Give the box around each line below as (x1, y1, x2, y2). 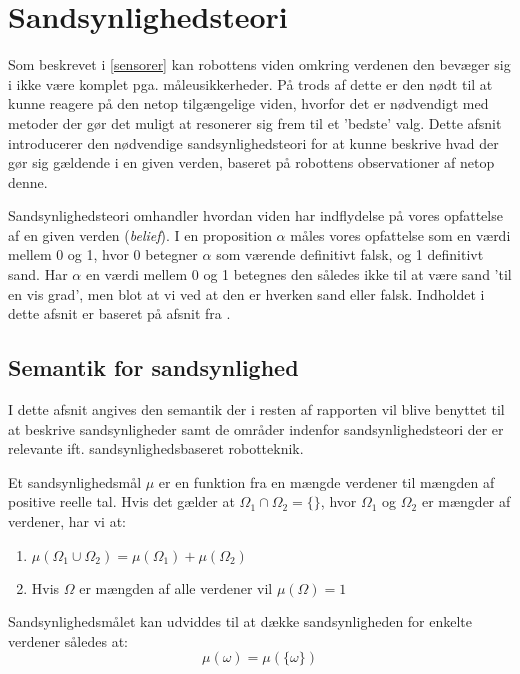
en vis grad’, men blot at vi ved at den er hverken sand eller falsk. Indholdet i (8, 283, 485, 304)
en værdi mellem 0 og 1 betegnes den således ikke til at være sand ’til (85, 264, 512, 285)
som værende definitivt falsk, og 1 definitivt (216, 244, 484, 265)
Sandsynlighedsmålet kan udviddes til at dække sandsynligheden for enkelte (8, 611, 473, 632)
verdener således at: (8, 630, 128, 651)
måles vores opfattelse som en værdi (290, 224, 511, 245)
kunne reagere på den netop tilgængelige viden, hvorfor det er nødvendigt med (8, 93, 489, 114)
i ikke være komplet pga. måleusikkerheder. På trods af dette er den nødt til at (8, 73, 493, 94)
